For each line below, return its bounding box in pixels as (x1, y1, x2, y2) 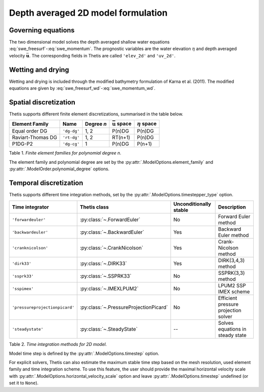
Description (218, 204, 246, 210)
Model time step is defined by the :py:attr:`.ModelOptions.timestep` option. (9, 350, 159, 356)
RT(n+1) (112, 134, 131, 141)
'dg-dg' (63, 128, 80, 133)
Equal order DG (12, 128, 47, 134)
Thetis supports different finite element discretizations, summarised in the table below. (9, 111, 183, 117)
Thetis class (80, 204, 109, 210)
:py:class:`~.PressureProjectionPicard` (80, 304, 168, 311)
